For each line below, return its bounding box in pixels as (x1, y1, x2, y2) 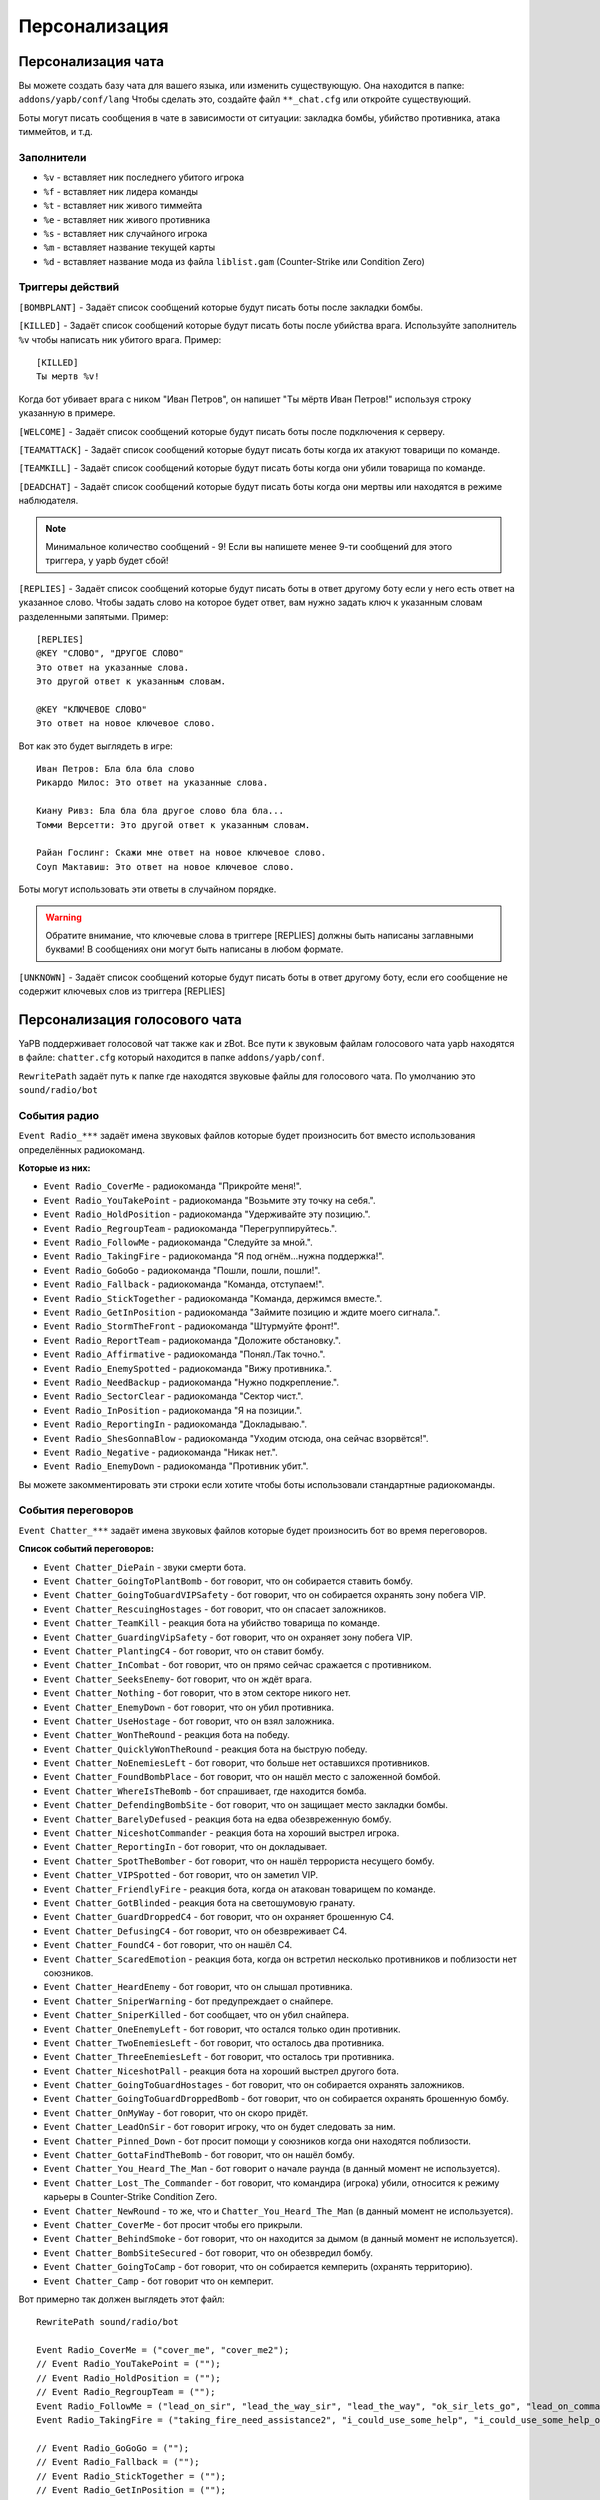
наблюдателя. (18, 495, 79, 507)
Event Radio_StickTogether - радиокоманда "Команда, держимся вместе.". (43, 1292, 383, 1304)
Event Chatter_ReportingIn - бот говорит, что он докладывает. (43, 1841, 328, 1853)
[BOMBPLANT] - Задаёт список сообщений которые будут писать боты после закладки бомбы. (18, 301, 424, 313)
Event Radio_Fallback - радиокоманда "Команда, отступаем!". (43, 1278, 325, 1290)
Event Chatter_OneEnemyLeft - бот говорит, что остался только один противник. (43, 2023, 401, 2035)
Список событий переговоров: (18, 1543, 155, 1555)
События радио (18, 1108, 100, 1122)
